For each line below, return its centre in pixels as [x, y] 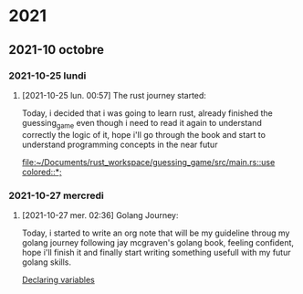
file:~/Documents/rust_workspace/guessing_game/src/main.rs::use [148, 162]
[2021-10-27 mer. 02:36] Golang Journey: [100, 215]
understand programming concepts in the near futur [120, 144]
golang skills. [47, 262]
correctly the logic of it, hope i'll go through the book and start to [144, 134]
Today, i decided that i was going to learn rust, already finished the [147, 113]
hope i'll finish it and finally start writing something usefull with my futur [156, 252]
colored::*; [42, 172]
